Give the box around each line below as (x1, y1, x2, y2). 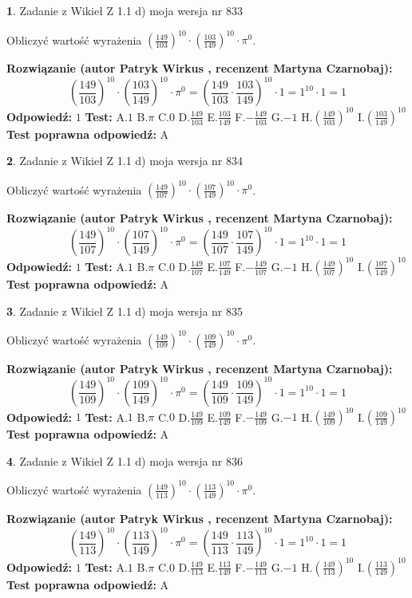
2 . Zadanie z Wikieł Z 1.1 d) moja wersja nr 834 (6, 152, 244, 169)
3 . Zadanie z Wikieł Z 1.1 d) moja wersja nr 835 (6, 302, 244, 319)
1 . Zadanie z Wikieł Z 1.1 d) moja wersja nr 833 (6, 2, 244, 18)
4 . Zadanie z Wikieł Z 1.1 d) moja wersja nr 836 (6, 452, 244, 469)
